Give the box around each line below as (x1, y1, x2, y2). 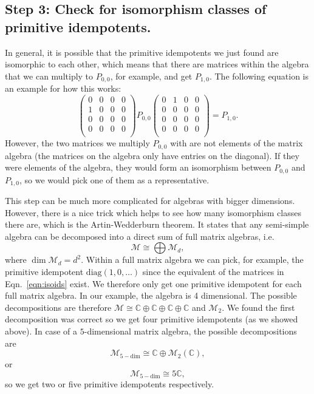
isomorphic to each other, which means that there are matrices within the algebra (5, 58, 309, 70)
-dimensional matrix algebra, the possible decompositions (84, 324, 297, 337)
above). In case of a (5, 324, 78, 337)
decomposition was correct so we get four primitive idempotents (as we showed (5, 313, 298, 325)
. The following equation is (209, 69, 309, 82)
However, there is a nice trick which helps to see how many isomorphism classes (5, 206, 301, 219)
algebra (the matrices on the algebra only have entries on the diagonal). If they (5, 149, 299, 161)
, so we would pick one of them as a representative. (19, 173, 210, 186)
